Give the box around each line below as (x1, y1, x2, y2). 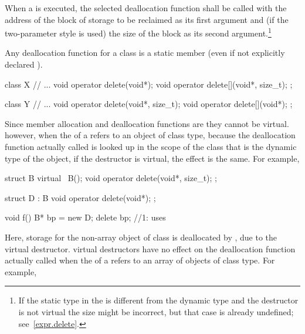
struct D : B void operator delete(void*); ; (5, 191, 156, 203)
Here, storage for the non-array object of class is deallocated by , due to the (5, 231, 277, 243)
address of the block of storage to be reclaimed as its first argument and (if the (5, 13, 289, 25)
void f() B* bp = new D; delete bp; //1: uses (5, 211, 166, 223)
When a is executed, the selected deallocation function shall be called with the (5, 2, 287, 14)
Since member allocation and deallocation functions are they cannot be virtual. (5, 117, 289, 129)
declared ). (5, 58, 43, 71)
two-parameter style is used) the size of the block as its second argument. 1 (5, 25, 272, 39)
